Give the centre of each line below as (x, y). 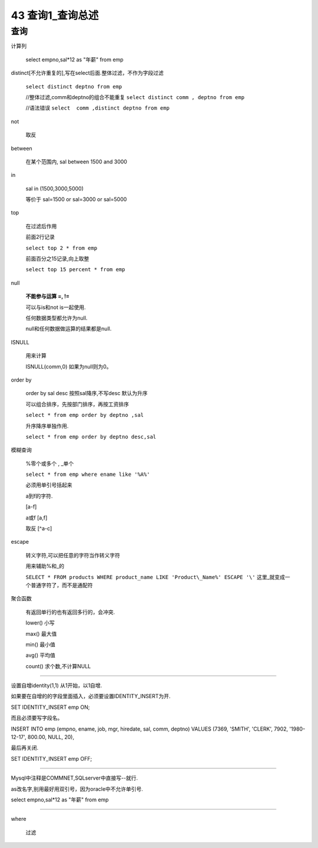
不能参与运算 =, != (48, 296)
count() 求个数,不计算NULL (58, 666)
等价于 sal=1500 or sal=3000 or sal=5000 (76, 199)
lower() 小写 (40, 623)
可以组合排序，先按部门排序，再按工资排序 (77, 404)
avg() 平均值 (40, 655)
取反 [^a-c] (39, 528)
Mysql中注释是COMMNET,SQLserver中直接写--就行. (74, 778)
